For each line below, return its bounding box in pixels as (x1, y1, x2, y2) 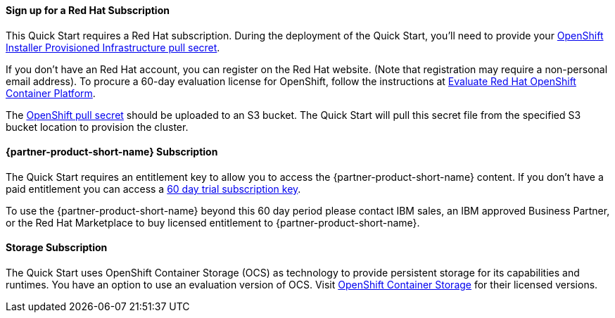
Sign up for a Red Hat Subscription (6, 4, 170, 16)
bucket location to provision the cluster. (6, 120, 189, 133)
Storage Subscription (6, 241, 108, 254)
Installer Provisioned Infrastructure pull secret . (6, 41, 220, 53)
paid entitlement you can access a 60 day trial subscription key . (6, 182, 301, 195)
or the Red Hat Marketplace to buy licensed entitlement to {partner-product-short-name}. (6, 216, 420, 229)
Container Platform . (6, 87, 96, 99)
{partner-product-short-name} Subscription (6, 146, 218, 158)
